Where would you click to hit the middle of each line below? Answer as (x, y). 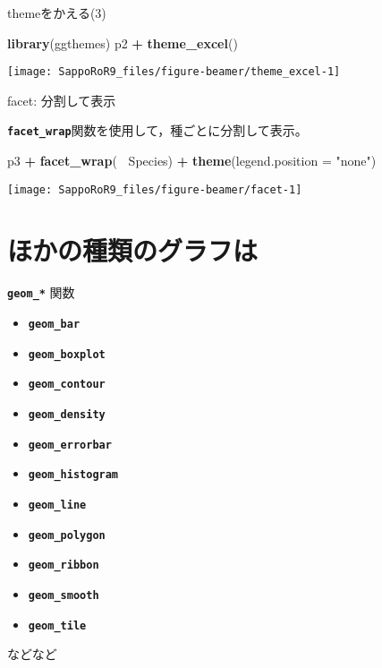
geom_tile (57, 625)
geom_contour (67, 385)
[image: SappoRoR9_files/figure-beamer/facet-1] (155, 189)
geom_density (67, 415)
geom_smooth (64, 596)
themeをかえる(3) (57, 13)
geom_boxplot (67, 354)
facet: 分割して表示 (62, 100)
